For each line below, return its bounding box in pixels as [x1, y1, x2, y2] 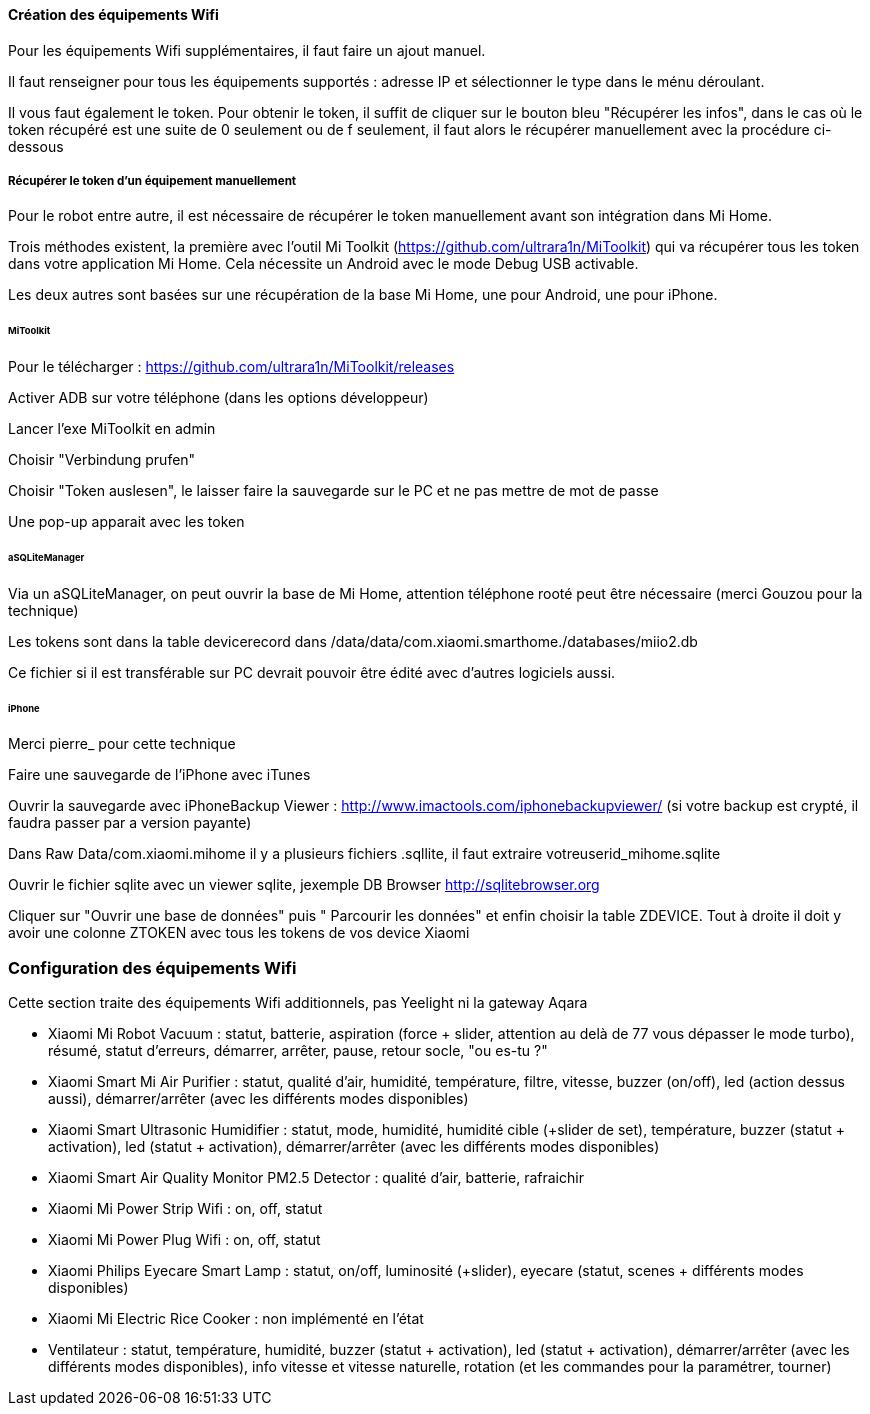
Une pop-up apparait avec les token [8, 513, 245, 531]
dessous [8, 137, 64, 155]
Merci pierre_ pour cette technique [8, 735, 236, 753]
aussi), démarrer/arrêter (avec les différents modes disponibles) [48, 1090, 469, 1108]
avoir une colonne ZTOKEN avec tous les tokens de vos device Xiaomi [8, 924, 470, 942]
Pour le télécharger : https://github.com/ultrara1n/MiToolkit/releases [8, 358, 455, 376]
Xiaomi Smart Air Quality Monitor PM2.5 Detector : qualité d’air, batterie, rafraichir [48, 1169, 584, 1187]
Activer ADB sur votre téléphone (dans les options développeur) [8, 389, 429, 407]
